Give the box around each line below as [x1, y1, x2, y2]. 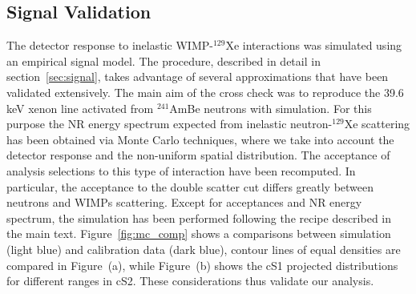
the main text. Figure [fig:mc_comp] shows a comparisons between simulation [6, 225, 391, 242]
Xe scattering [344, 115, 410, 132]
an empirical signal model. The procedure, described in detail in [6, 52, 321, 69]
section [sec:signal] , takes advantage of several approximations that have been [6, 68, 389, 85]
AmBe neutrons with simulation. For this [169, 99, 372, 116]
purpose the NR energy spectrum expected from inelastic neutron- [6, 115, 333, 132]
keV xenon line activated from [6, 99, 154, 116]
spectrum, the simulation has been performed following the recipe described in [6, 209, 392, 226]
